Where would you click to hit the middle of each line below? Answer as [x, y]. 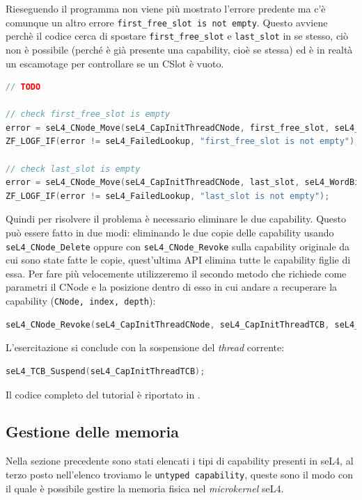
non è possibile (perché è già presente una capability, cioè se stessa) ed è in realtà [179, 49]
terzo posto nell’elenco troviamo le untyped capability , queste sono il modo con [179, 474]
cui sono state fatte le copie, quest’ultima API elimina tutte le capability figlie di [178, 260]
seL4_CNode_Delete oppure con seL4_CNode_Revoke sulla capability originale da [178, 246]
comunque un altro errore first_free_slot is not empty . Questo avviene [167, 22]
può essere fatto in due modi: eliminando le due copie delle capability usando [170, 233]
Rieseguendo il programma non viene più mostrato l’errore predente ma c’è [166, 8]
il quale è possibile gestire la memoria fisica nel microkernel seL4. [145, 488]
